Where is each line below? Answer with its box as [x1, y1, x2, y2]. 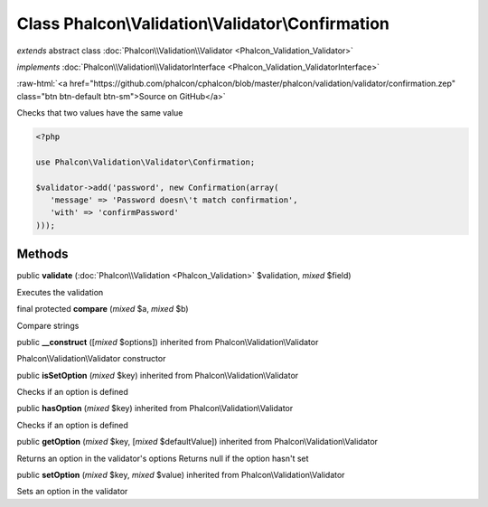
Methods [16, 247, 69, 262]
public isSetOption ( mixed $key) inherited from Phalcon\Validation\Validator [16, 370, 299, 380]
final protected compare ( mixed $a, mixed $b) [16, 304, 189, 315]
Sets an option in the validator [16, 486, 128, 497]
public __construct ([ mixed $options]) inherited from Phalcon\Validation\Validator [16, 336, 319, 347]
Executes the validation [16, 286, 104, 297]
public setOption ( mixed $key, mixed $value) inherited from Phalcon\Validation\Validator [16, 470, 345, 481]
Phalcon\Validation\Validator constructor [16, 353, 166, 364]
